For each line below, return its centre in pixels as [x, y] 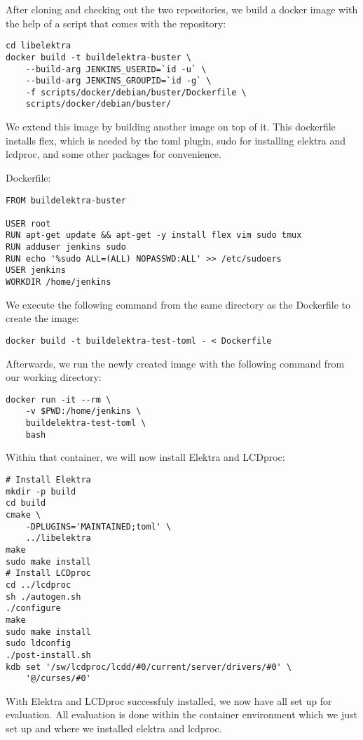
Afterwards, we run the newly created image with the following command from [175, 363]
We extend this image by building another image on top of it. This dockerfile [171, 127]
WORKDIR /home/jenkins [59, 282]
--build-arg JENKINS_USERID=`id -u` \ [116, 69]
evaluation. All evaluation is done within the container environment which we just [181, 714]
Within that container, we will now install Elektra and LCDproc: [145, 457]
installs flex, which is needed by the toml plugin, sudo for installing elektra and [176, 140]
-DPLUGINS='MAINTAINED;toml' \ [98, 526]
